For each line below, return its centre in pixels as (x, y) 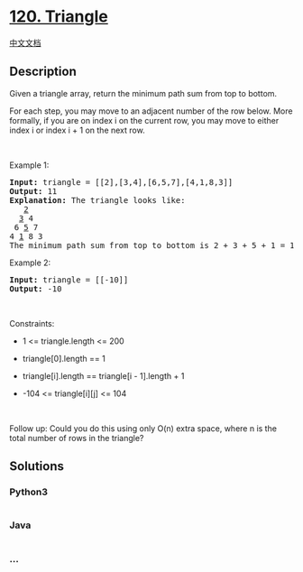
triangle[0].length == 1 (64, 358)
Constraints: (32, 323)
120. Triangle (59, 17)
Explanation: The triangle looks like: (97, 200)
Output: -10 (36, 289)
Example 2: (30, 263)
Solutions (37, 466)
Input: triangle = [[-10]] (69, 280)
